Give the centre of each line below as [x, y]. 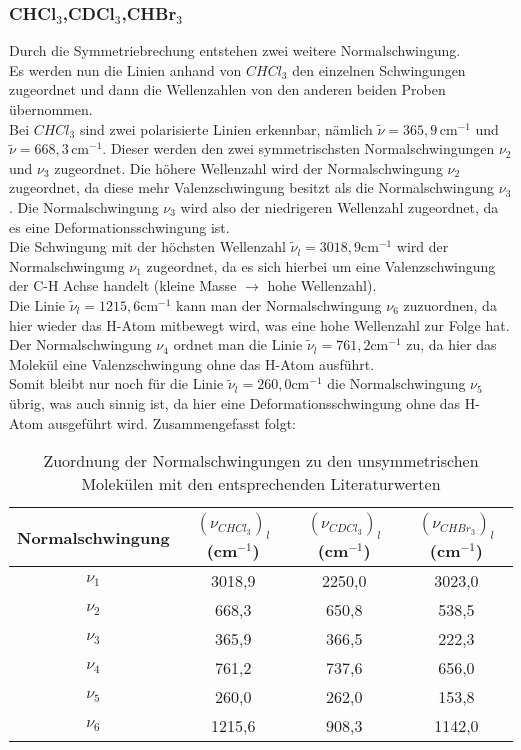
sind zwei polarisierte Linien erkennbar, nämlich [226, 128]
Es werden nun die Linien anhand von [125, 69]
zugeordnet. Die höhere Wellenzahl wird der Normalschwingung [248, 167]
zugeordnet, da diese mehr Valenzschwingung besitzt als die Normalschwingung [252, 187]
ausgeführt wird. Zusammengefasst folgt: [171, 422]
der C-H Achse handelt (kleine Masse [123, 285]
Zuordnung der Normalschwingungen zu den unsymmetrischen [261, 461]
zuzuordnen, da [450, 304]
